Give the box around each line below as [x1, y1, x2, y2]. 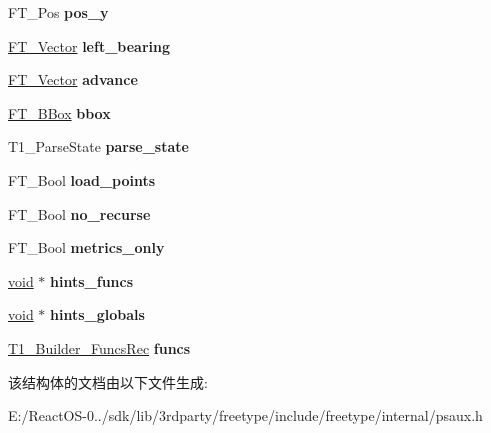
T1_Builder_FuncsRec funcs [8, 337, 191, 358]
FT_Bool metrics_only [8, 237, 165, 258]
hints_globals [50, 304, 145, 325]
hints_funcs [50, 270, 134, 291]
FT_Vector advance [8, 69, 138, 90]
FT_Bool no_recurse [8, 203, 151, 224]
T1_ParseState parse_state [8, 136, 189, 157]
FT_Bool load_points [8, 169, 156, 190]
